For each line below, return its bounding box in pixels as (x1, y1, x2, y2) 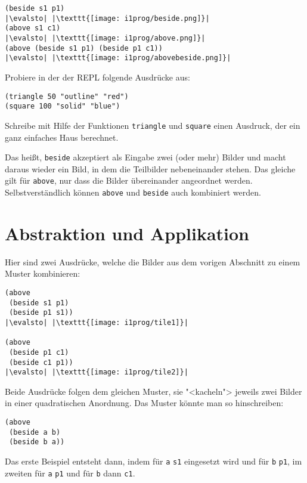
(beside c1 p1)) (9, 358, 73, 367)
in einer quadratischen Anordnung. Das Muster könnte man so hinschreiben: (5, 397, 284, 409)
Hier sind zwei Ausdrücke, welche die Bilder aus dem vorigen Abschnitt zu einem (5, 255, 300, 268)
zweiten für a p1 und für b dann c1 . (5, 466, 135, 479)
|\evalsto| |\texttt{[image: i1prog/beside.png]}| (5, 14, 210, 23)
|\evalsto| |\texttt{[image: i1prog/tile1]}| (5, 318, 188, 327)
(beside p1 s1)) (9, 308, 73, 317)
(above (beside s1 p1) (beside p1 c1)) (5, 44, 163, 52)
